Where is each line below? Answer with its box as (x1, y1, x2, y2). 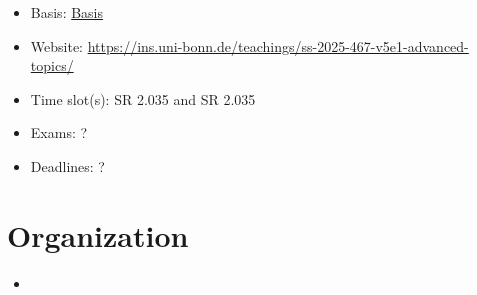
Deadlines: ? (30, 155, 105, 176)
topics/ (30, 55, 74, 76)
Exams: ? (30, 122, 88, 143)
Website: (30, 35, 83, 56)
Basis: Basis (30, 2, 104, 22)
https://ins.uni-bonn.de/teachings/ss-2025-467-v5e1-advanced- (87, 35, 469, 56)
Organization (7, 214, 189, 255)
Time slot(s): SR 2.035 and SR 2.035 (30, 88, 256, 109)
